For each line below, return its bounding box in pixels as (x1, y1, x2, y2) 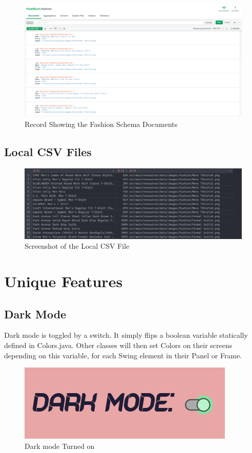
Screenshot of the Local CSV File (25, 241, 130, 251)
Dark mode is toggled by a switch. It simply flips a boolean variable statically (4, 330, 248, 340)
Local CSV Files (4, 143, 92, 159)
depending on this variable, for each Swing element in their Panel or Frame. (4, 350, 242, 360)
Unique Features (4, 270, 123, 291)
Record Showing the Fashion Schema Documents (25, 118, 178, 129)
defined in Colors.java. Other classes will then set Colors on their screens (4, 339, 233, 350)
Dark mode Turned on (25, 440, 95, 451)
